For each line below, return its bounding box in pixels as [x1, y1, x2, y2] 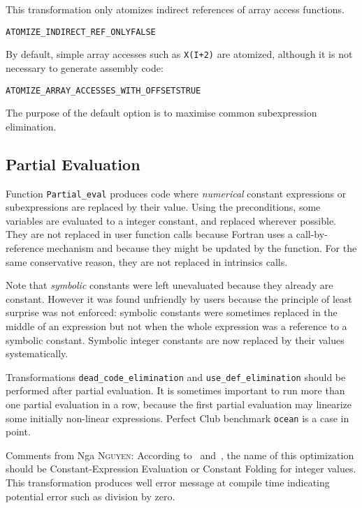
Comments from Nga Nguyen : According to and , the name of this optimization [6, 447, 354, 462]
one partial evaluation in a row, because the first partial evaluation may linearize [6, 396, 352, 411]
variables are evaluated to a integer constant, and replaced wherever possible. [6, 213, 337, 227]
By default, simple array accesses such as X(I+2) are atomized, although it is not [6, 47, 353, 61]
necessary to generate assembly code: [6, 60, 164, 75]
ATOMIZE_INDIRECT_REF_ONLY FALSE [6, 27, 156, 37]
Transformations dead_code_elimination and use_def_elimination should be [6, 369, 346, 384]
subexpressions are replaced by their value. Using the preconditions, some [6, 200, 321, 214]
